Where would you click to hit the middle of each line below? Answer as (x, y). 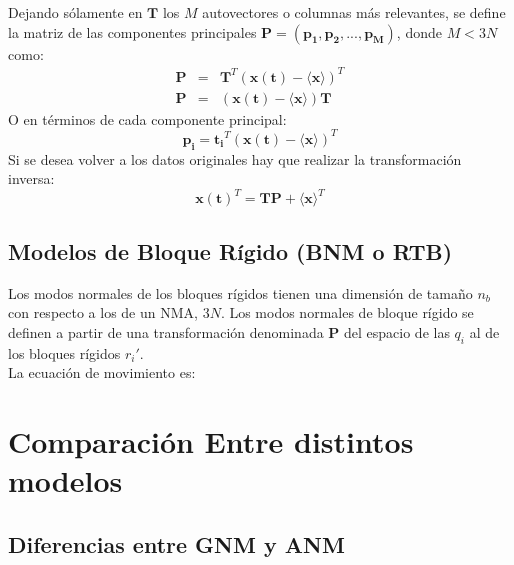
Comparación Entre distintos (211, 440)
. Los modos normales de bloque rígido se (347, 312)
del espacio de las (397, 331)
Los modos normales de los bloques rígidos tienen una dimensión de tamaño (240, 292)
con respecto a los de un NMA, (103, 312)
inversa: (31, 178)
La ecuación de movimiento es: (102, 372)
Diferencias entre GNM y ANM (176, 543)
